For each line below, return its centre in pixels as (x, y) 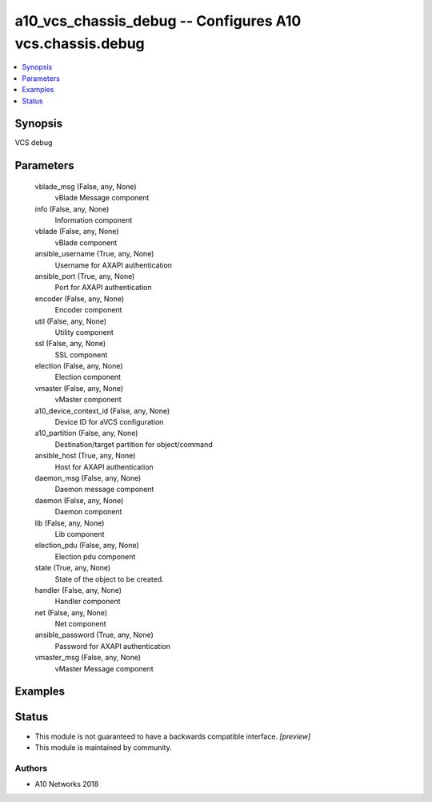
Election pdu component (95, 556)
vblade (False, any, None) (77, 232)
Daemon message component (104, 490)
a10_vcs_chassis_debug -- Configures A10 (158, 21)
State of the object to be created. (109, 579)
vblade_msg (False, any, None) (86, 186)
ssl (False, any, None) (70, 344)
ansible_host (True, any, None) (85, 456)
